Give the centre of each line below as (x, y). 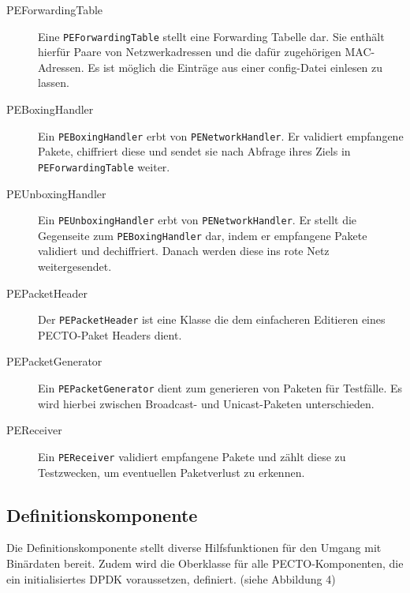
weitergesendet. (75, 266)
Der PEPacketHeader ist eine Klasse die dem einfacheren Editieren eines (212, 319)
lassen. (54, 83)
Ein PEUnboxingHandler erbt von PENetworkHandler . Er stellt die (198, 220)
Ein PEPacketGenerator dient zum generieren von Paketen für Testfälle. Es (220, 388)
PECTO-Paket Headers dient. (110, 334)
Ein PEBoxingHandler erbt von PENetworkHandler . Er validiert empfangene (221, 135)
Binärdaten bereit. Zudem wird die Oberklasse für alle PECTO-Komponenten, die (205, 563)
